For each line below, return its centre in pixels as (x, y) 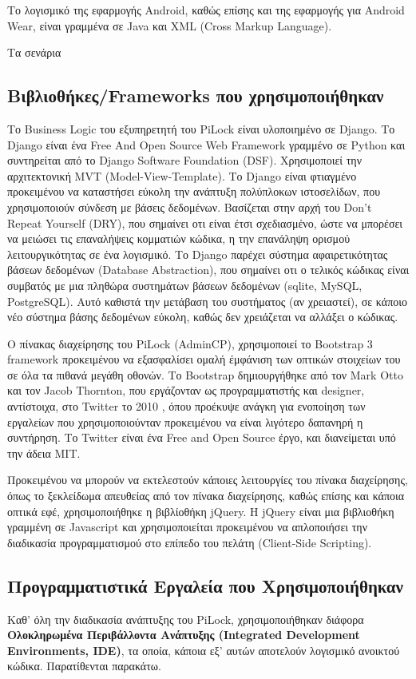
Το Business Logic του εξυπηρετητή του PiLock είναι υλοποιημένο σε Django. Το (201, 128)
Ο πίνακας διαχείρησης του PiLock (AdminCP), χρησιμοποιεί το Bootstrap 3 (190, 343)
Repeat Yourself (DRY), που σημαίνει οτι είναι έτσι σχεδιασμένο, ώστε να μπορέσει (205, 222)
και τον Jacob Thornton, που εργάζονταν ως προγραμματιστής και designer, (186, 390)
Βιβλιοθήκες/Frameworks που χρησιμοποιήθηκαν (196, 95)
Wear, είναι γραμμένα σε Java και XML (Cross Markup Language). (170, 25)
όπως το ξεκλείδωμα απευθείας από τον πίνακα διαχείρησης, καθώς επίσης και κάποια (206, 496)
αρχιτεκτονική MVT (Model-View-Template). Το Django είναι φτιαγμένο (182, 175)
